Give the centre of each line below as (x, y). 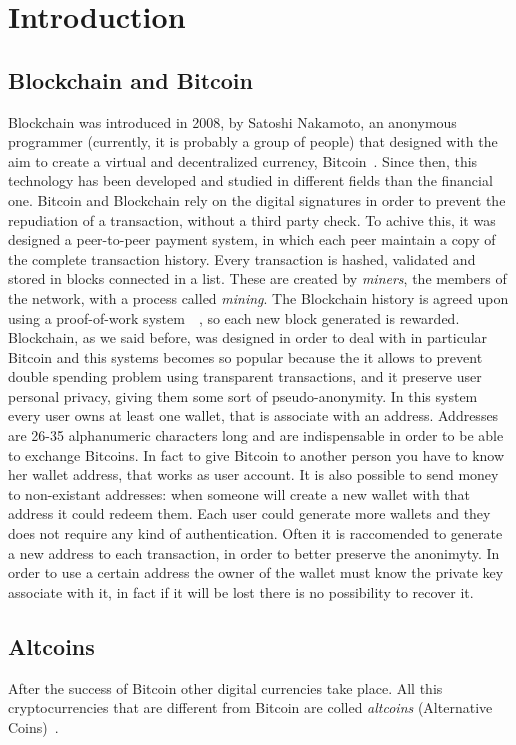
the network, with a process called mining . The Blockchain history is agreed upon (258, 297)
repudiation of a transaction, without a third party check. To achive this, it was (252, 219)
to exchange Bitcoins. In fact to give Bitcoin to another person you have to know (256, 454)
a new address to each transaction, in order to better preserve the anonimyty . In (254, 552)
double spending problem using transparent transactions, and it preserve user (245, 376)
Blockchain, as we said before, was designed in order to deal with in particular (248, 337)
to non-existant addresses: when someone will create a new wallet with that (239, 493)
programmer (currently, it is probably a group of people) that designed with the (253, 141)
